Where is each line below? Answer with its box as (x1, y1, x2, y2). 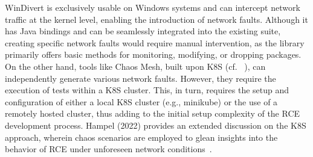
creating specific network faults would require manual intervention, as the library (5, 36, 305, 49)
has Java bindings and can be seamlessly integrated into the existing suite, (5, 25, 281, 37)
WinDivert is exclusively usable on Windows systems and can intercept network (5, 1, 300, 13)
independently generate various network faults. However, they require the (5, 72, 276, 84)
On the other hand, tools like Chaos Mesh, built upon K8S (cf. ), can (5, 60, 266, 72)
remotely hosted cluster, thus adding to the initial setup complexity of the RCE (5, 107, 300, 120)
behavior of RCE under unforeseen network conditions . (5, 143, 212, 155)
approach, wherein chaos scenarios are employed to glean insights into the (5, 131, 278, 143)
